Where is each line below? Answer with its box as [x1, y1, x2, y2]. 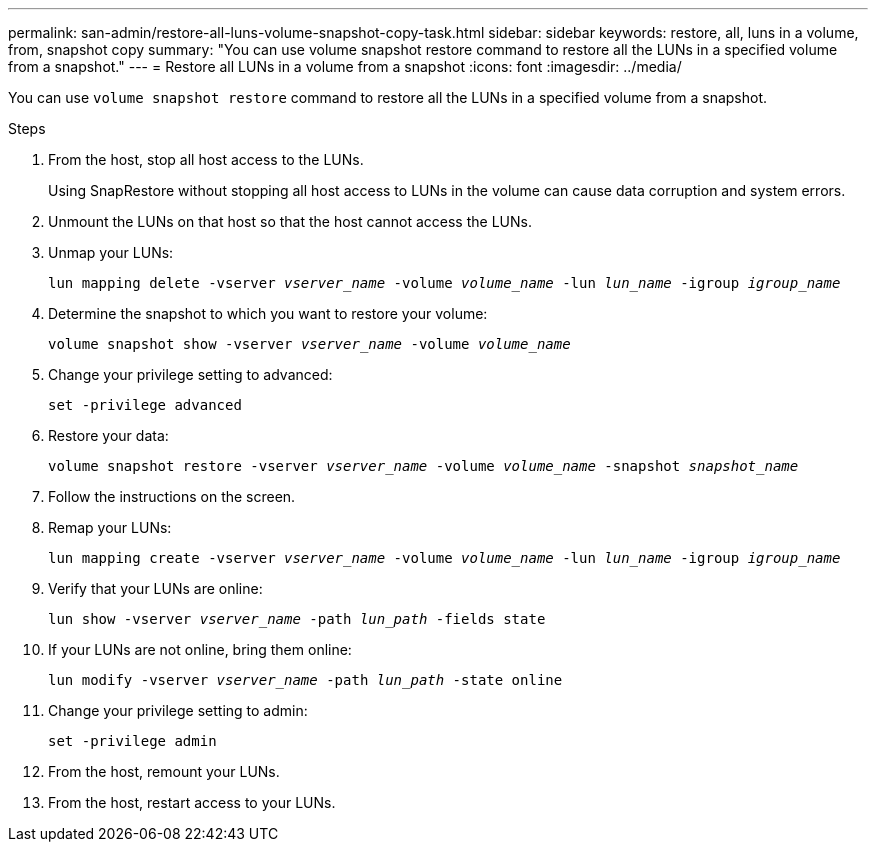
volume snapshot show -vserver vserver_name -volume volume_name [48, 336, 571, 352]
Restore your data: [48, 427, 169, 444]
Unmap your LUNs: [48, 244, 174, 261]
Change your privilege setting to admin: [48, 702, 308, 719]
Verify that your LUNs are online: [48, 580, 263, 597]
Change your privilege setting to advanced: [48, 366, 333, 383]
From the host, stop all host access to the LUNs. [48, 151, 364, 168]
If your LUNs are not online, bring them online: [48, 641, 352, 658]
